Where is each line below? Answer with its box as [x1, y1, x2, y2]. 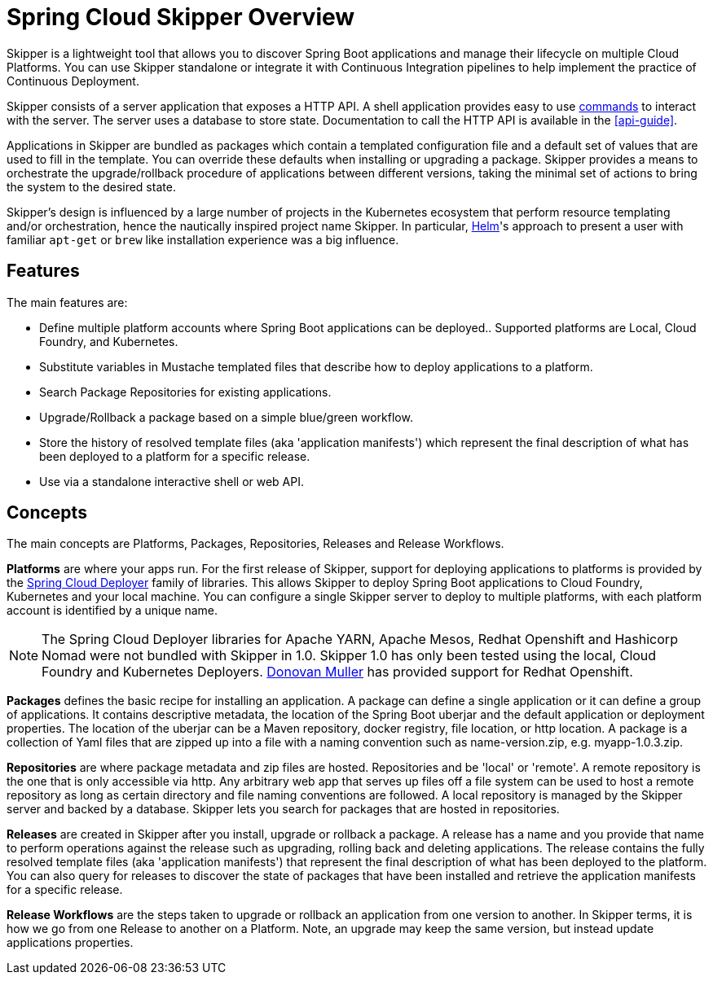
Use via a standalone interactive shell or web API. [39, 474, 305, 488]
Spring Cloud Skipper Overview [7, 3, 355, 31]
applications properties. [7, 935, 134, 950]
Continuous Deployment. [7, 73, 139, 88]
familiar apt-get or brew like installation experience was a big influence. [7, 232, 399, 247]
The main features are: [7, 295, 128, 309]
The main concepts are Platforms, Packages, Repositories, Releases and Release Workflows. [7, 536, 504, 551]
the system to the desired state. [7, 179, 176, 194]
